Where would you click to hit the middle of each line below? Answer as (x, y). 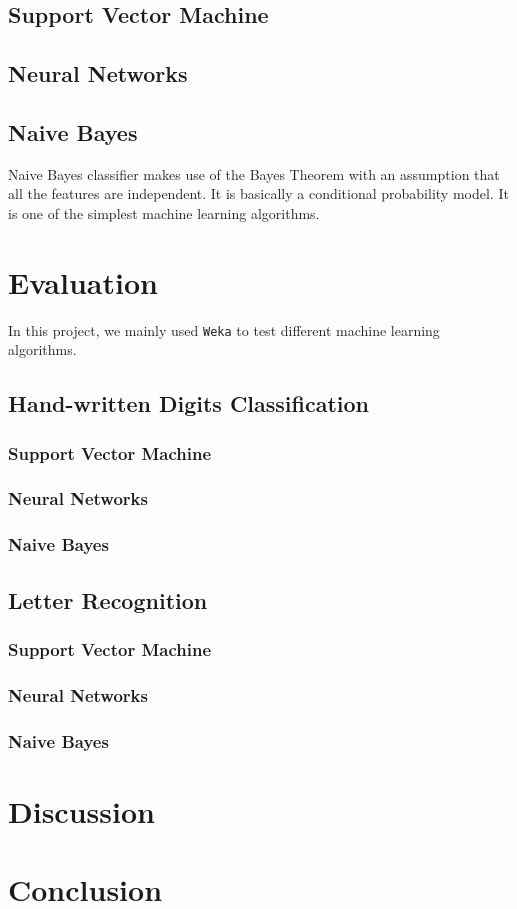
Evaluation (83, 281)
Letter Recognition (108, 599)
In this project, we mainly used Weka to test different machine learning (224, 329)
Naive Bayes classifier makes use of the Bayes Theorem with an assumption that (254, 173)
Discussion (81, 810)
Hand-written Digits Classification (189, 403)
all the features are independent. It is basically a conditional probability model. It (258, 193)
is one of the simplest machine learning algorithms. (164, 212)
